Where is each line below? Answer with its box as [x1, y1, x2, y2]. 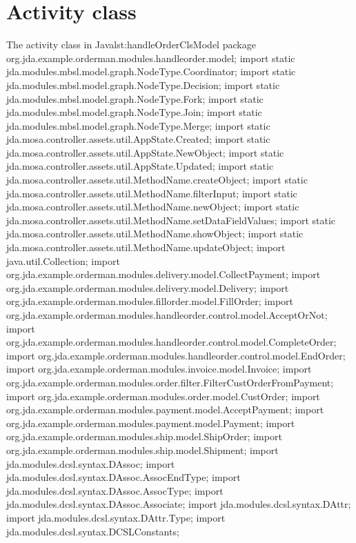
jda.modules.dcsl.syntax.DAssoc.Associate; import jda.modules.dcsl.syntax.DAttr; [6, 497, 351, 511]
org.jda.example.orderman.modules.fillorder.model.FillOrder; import [6, 294, 294, 308]
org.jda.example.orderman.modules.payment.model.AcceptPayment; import [6, 402, 324, 417]
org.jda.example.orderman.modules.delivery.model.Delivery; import [6, 280, 289, 295]
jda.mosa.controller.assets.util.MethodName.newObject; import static [6, 199, 299, 214]
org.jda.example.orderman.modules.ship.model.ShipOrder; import [6, 429, 282, 444]
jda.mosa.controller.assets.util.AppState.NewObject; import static [6, 145, 284, 159]
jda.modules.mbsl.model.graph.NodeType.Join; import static [6, 105, 262, 119]
